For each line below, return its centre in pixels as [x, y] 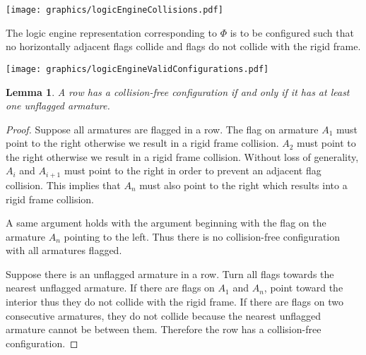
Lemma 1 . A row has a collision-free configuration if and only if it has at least [178, 91]
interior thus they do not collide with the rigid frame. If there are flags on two [175, 302]
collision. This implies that [63, 185]
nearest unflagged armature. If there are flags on [110, 288]
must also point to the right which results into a [243, 185]
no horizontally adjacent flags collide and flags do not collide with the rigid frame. [183, 46]
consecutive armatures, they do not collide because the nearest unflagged [164, 315]
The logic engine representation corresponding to [111, 32]
